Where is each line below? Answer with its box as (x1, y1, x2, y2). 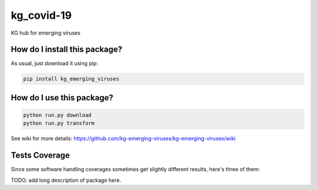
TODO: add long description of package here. (11, 177, 122, 184)
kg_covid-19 (11, 9, 72, 22)
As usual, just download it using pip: (11, 60, 98, 67)
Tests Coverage (11, 150, 70, 161)
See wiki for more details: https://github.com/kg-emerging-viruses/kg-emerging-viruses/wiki (11, 135, 236, 142)
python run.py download (23, 112, 92, 118)
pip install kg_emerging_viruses (23, 76, 120, 82)
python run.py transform (23, 120, 95, 127)
